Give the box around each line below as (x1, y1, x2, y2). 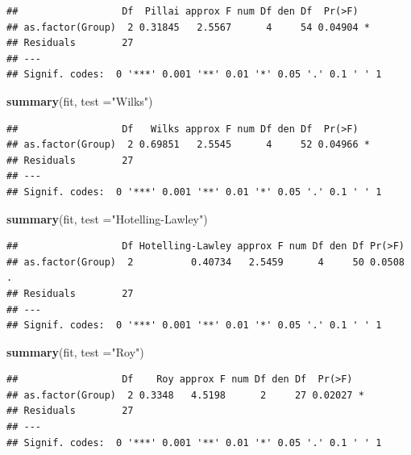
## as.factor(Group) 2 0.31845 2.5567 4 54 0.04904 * (6, 21, 371, 33)
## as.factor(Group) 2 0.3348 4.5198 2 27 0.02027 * (6, 389, 364, 401)
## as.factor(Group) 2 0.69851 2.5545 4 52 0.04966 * (6, 139, 371, 151)
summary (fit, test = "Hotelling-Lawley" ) (6, 210, 208, 227)
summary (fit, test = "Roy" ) (6, 343, 144, 360)
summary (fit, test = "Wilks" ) (6, 92, 153, 109)
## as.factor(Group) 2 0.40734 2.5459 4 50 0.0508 (6, 256, 405, 268)
